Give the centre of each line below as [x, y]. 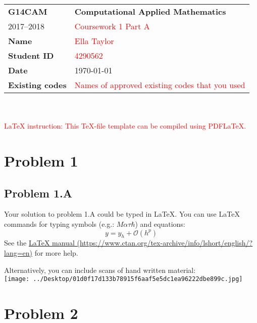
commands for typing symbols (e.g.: [59, 224]
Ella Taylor [94, 41]
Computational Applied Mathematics [150, 11]
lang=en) [18, 252]
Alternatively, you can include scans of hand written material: [100, 270]
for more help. [56, 252]
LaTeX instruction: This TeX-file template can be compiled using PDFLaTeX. [125, 126]
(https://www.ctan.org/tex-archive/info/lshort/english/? [165, 243]
